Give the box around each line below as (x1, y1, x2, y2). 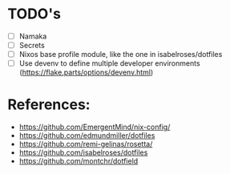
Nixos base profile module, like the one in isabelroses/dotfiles (18, 50, 223, 59)
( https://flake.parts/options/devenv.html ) (18, 67, 154, 77)
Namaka (18, 31, 47, 41)
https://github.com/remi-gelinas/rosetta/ (18, 140, 153, 149)
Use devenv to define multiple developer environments (18, 59, 201, 68)
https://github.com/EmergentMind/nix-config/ (18, 122, 171, 132)
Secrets (18, 41, 45, 50)
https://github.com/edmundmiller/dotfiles (18, 131, 155, 140)
